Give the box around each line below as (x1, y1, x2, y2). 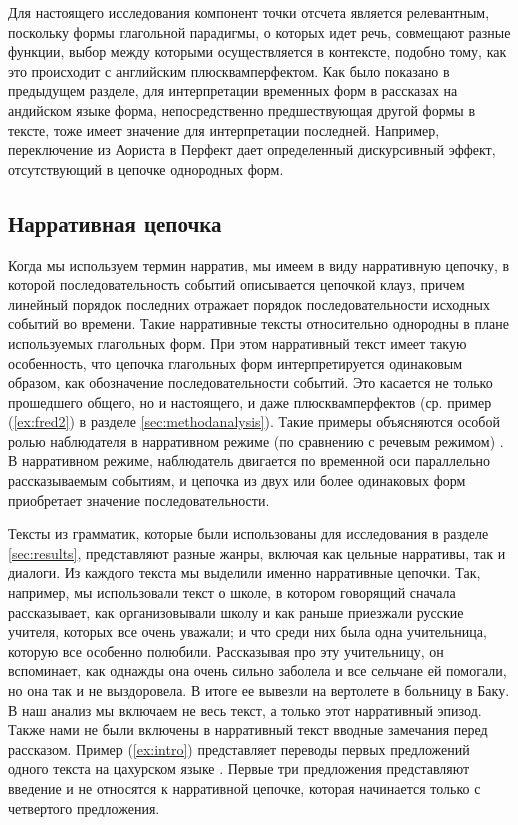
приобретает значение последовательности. (8, 489, 270, 510)
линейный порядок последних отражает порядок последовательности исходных (8, 293, 490, 314)
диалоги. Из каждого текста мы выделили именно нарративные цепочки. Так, (8, 562, 481, 583)
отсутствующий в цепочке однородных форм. (8, 158, 284, 179)
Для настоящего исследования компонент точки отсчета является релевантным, (8, 2, 490, 22)
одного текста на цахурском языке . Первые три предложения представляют (8, 758, 470, 779)
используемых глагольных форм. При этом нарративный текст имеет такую (8, 332, 467, 353)
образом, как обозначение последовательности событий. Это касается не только (8, 372, 493, 393)
